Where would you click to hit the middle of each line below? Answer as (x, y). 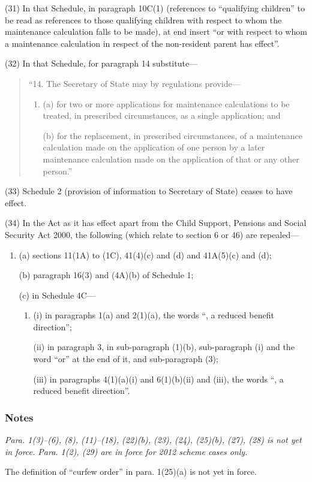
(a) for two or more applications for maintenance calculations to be (166, 103)
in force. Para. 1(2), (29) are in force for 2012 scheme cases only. (126, 451)
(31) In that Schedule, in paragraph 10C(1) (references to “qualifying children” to (155, 8)
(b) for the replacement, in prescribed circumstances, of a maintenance (173, 135)
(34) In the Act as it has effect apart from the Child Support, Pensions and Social (156, 223)
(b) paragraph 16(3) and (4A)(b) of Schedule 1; (106, 275)
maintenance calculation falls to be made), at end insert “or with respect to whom (156, 31)
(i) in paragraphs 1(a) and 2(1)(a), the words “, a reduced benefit (154, 315)
